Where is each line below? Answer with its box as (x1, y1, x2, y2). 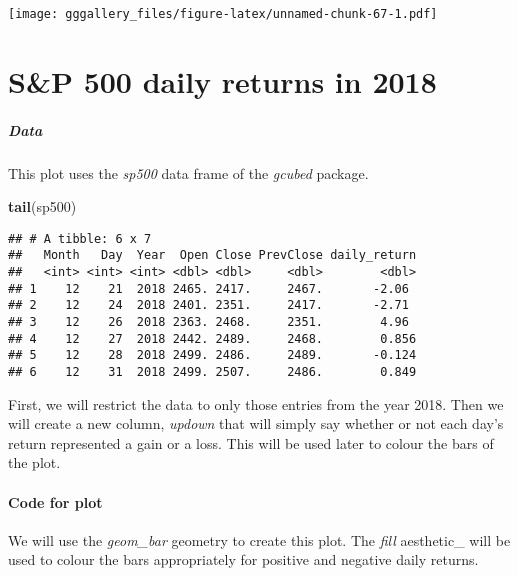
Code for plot (8, 491, 103, 512)
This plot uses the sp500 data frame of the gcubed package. (8, 162, 369, 183)
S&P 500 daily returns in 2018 (8, 60, 437, 101)
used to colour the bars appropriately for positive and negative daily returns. (8, 549, 479, 570)
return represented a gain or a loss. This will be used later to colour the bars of (8, 432, 494, 453)
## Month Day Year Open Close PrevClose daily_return (8, 248, 417, 263)
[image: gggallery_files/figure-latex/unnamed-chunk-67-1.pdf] (8, 7, 438, 21)
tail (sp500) (8, 196, 77, 217)
